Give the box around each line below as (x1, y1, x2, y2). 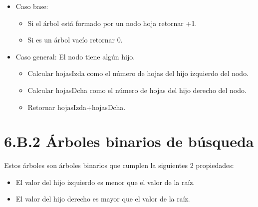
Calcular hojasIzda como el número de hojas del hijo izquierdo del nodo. (27, 68, 249, 78)
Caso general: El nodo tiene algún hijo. (15, 51, 135, 61)
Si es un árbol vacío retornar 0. (27, 34, 123, 45)
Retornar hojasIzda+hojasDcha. (27, 101, 126, 112)
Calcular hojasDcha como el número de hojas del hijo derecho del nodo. (27, 84, 247, 95)
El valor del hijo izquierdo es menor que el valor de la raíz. (15, 176, 195, 187)
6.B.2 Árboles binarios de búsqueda (4, 131, 254, 151)
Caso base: (15, 1, 48, 11)
